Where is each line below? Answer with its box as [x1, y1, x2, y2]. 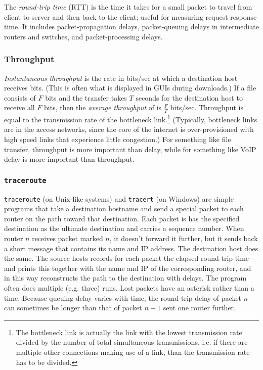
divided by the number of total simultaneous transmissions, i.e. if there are [16, 337, 248, 347]
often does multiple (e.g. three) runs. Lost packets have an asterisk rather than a [4, 283, 254, 293]
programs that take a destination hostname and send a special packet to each [4, 203, 244, 214]
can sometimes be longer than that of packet [4, 302, 142, 313]
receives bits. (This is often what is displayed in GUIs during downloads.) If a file [4, 82, 256, 93]
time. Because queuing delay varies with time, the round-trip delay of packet [4, 292, 242, 303]
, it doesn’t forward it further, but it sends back [109, 233, 258, 244]
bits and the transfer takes [45, 92, 127, 103]
